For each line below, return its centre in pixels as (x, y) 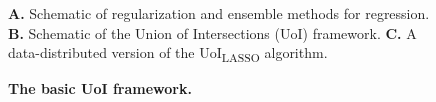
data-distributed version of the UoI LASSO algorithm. (168, 53)
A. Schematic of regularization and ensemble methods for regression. (219, 13)
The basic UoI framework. (100, 88)
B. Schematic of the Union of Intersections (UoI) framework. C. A (212, 32)
